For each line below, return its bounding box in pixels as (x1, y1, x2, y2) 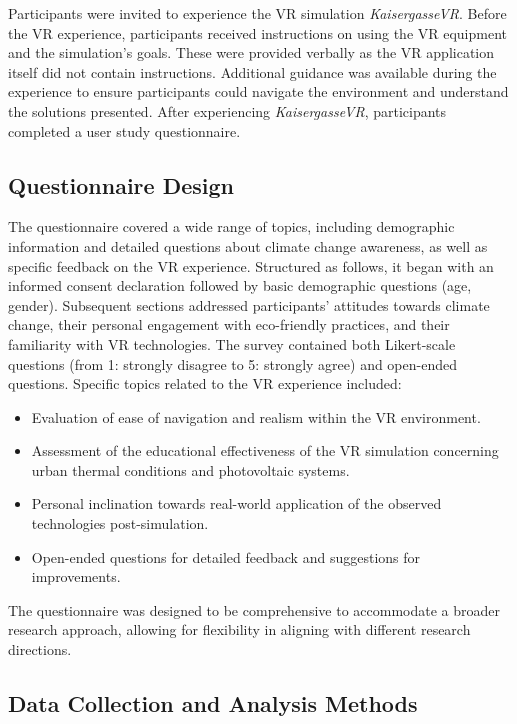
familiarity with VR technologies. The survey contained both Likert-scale (8, 333, 456, 354)
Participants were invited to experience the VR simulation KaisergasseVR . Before (8, 3, 507, 23)
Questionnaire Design (8, 169, 234, 200)
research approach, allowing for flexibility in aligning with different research (8, 619, 471, 640)
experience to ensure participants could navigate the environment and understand (8, 81, 509, 102)
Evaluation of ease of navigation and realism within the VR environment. (31, 406, 481, 427)
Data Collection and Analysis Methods (8, 688, 418, 719)
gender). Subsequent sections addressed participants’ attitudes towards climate (8, 294, 490, 315)
